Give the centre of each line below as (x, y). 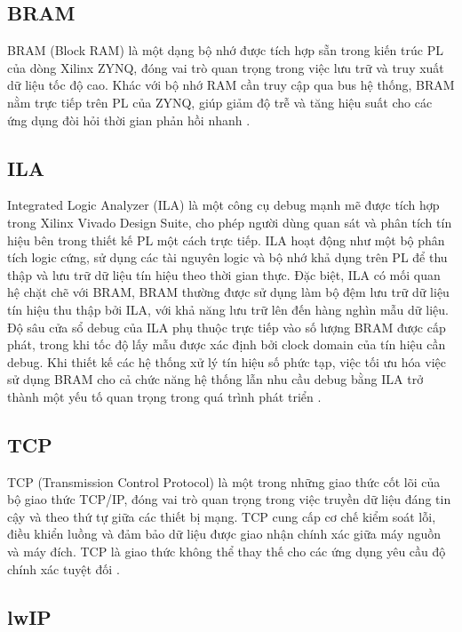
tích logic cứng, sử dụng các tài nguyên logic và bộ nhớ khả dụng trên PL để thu (227, 257)
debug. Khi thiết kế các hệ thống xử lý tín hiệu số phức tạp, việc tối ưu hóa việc (227, 361)
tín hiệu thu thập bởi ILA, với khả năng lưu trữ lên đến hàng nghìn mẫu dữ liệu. (228, 309)
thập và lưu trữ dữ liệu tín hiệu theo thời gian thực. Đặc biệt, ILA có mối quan (224, 274)
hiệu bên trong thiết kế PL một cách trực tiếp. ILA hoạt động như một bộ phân (226, 240)
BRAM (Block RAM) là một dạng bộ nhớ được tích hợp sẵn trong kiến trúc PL (225, 50)
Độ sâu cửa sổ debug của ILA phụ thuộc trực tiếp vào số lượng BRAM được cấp (227, 327)
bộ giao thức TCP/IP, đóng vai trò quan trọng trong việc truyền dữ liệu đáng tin (229, 499)
